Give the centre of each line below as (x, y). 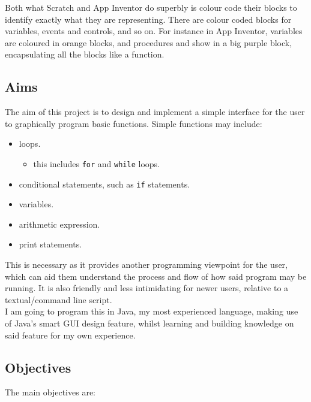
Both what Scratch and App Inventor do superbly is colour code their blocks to (151, 7)
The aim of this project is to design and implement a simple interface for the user (155, 112)
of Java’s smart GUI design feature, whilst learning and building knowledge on (149, 323)
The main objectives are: (50, 392)
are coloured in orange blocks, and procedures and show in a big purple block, (149, 42)
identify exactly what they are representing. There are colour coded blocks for (148, 19)
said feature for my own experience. (70, 335)
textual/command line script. (59, 299)
